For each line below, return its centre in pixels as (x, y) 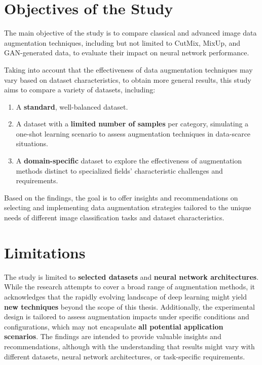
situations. (32, 143)
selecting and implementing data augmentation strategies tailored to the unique (128, 207)
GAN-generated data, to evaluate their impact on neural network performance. (127, 53)
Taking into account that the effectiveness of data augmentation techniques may (128, 69)
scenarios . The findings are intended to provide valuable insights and (113, 336)
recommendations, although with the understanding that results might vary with (129, 346)
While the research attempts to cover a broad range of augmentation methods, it (130, 287)
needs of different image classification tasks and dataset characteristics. (114, 218)
